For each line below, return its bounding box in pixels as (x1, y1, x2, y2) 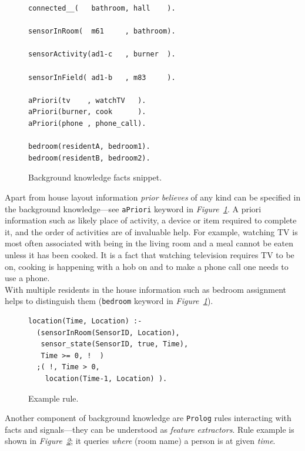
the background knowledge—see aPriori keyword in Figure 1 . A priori (5, 202, 262, 215)
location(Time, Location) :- (28, 316, 142, 325)
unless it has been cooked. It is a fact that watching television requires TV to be (5, 248, 294, 260)
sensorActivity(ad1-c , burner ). (28, 50, 176, 59)
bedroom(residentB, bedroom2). (28, 153, 150, 162)
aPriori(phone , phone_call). (28, 119, 146, 128)
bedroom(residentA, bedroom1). (28, 142, 150, 151)
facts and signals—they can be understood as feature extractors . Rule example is (5, 423, 294, 435)
